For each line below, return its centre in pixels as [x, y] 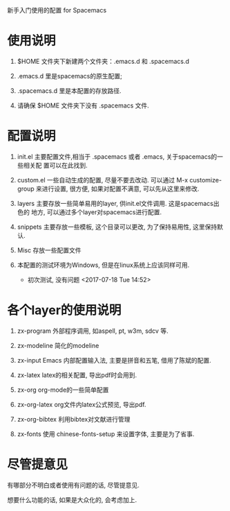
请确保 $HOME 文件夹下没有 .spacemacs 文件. [83, 105]
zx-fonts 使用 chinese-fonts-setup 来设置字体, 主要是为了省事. [106, 434]
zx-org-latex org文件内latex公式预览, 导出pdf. [82, 404]
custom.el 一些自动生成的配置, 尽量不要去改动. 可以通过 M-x [103, 180]
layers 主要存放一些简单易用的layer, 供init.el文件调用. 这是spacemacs [115, 203]
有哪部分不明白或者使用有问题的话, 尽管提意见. [74, 485]
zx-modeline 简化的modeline [58, 345]
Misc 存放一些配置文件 [49, 250]
